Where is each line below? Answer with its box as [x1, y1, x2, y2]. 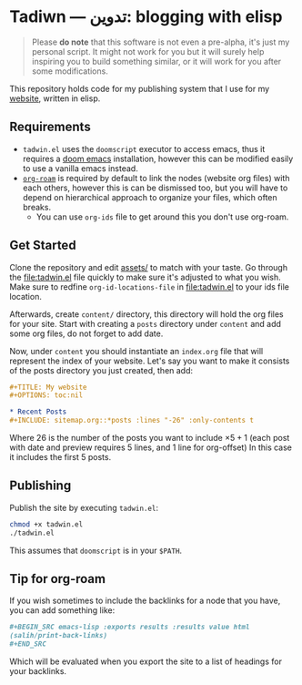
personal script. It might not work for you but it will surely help [31, 46, 265, 56]
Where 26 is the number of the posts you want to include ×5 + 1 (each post [9, 433, 290, 444]
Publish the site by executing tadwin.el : [9, 502, 159, 513]
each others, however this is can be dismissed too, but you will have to [22, 182, 288, 193]
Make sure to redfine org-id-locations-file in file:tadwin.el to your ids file [9, 281, 289, 292]
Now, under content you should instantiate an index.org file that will [9, 345, 264, 356]
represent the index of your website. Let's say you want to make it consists [9, 355, 290, 366]
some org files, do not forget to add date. [9, 328, 164, 339]
